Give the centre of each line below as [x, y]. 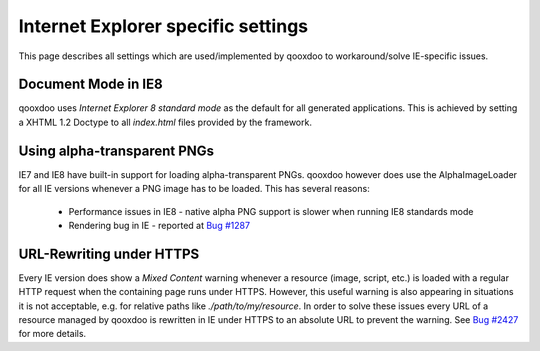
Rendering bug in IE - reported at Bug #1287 [159, 225]
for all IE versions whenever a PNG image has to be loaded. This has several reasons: [194, 189]
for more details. [52, 334]
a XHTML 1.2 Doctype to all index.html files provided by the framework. [165, 122]
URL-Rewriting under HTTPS [109, 253]
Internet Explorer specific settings [163, 26]
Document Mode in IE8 [91, 84]
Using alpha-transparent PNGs [116, 150]
